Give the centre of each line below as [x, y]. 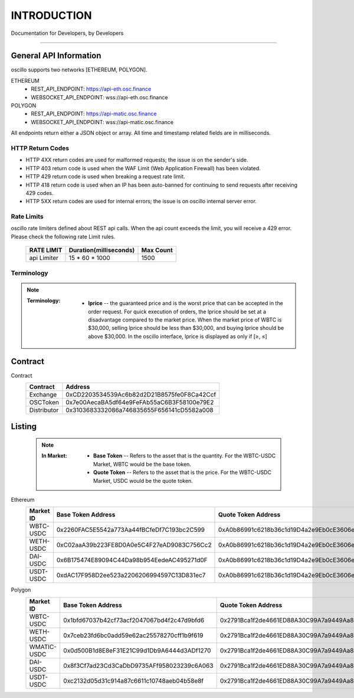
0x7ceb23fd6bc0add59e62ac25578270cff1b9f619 [133, 635]
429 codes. [40, 193]
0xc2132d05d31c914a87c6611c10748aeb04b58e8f [133, 681]
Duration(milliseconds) [102, 250]
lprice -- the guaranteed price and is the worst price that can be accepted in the [186, 303]
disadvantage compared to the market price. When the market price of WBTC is [185, 320]
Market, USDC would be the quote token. [143, 481]
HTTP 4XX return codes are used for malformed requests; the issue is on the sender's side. [137, 160]
